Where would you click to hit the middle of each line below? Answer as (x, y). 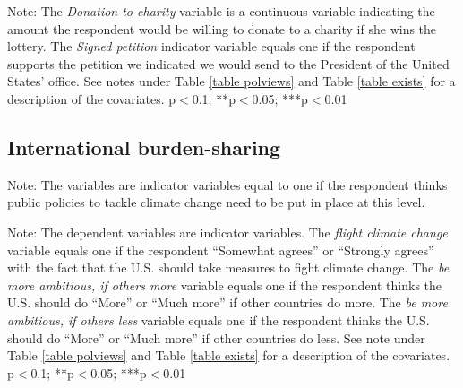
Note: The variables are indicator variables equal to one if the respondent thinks (227, 184)
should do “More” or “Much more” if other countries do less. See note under (216, 337)
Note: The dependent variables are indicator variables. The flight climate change (227, 232)
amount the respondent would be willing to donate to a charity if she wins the (222, 28)
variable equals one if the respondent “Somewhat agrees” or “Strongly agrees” (221, 250)
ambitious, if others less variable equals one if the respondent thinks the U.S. (219, 319)
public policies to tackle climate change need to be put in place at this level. (216, 202)
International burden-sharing (144, 147)
